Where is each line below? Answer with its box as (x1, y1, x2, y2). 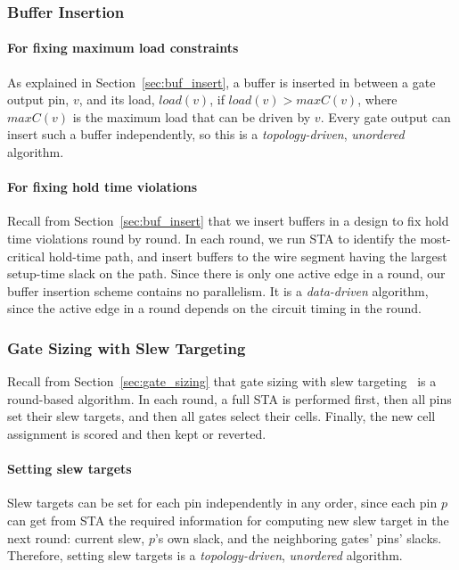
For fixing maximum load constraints (7, 38, 239, 57)
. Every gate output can (320, 107, 451, 126)
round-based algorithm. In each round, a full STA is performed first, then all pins (7, 389, 452, 408)
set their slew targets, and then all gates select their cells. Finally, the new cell (7, 407, 436, 425)
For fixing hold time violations (7, 178, 198, 196)
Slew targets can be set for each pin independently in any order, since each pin (7, 493, 438, 512)
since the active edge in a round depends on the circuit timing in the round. (7, 299, 422, 318)
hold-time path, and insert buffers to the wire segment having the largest (48, 246, 447, 265)
